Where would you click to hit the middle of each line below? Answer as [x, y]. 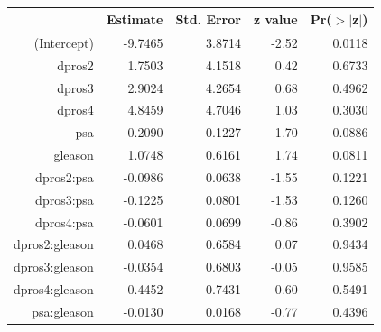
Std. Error [208, 19]
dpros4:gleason [54, 289]
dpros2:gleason [54, 244]
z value [275, 19]
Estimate [135, 19]
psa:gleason [63, 311]
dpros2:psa [65, 176]
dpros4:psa [65, 221]
